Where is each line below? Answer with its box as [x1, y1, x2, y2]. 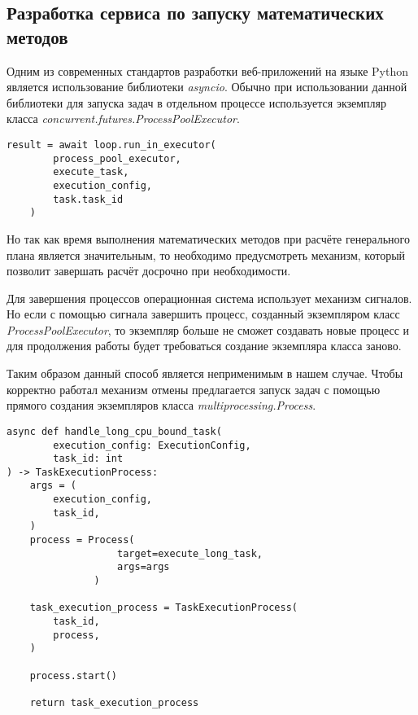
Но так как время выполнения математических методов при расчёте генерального [7, 230, 410, 247]
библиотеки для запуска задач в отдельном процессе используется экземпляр [7, 94, 387, 111]
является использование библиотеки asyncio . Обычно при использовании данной [7, 78, 407, 95]
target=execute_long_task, [117, 547, 263, 559]
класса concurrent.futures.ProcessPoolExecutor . [7, 110, 240, 127]
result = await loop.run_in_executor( [7, 138, 216, 151]
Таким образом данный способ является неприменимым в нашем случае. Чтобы [7, 365, 403, 382]
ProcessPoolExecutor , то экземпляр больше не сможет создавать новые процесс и [7, 321, 410, 338]
